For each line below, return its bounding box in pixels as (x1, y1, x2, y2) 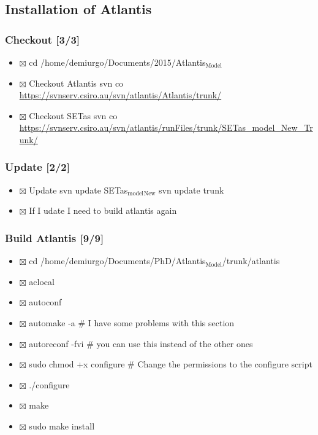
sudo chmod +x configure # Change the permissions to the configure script (29, 358, 312, 370)
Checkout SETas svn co (29, 109, 118, 122)
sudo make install (29, 419, 95, 432)
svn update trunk (159, 183, 224, 196)
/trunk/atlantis (222, 254, 280, 267)
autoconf (29, 296, 62, 308)
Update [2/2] (5, 159, 70, 174)
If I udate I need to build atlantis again (29, 204, 177, 217)
